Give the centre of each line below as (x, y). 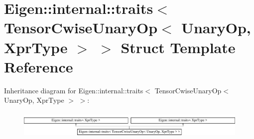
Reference (39, 66)
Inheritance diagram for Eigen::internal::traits (74, 90)
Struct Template (178, 47)
